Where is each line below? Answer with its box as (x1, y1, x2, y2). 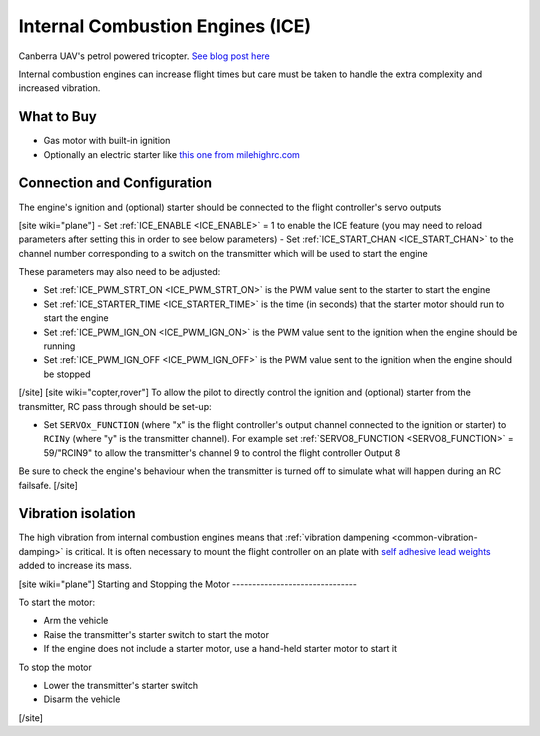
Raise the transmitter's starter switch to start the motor (43, 628, 270, 640)
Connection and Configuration (18, 175, 213, 192)
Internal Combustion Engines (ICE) (18, 15, 312, 37)
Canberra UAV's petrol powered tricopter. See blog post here (18, 50, 270, 62)
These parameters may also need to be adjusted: (18, 266, 221, 278)
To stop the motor (18, 661, 92, 673)
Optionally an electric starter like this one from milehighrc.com (43, 148, 300, 160)
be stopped (43, 368, 91, 380)
